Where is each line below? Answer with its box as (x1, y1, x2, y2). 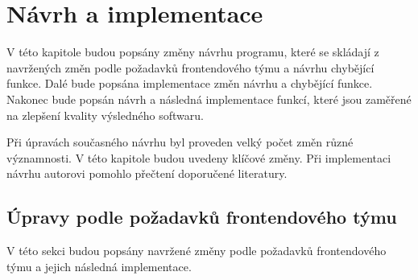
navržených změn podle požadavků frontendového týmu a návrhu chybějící (6, 59, 375, 76)
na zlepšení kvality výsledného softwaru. (6, 106, 204, 123)
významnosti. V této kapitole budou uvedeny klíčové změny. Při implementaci (6, 149, 391, 166)
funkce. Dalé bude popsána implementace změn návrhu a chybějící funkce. (6, 75, 373, 92)
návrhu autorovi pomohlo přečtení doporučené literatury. (6, 165, 288, 182)
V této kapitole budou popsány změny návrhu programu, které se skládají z (6, 43, 379, 60)
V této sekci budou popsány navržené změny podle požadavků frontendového (6, 242, 387, 259)
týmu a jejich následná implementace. (6, 257, 192, 274)
